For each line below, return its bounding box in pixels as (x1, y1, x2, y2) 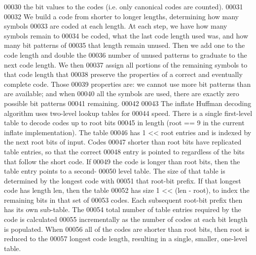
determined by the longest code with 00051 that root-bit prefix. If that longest (4, 175, 241, 185)
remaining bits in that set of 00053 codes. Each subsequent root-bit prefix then (4, 194, 243, 205)
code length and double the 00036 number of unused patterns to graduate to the (4, 49, 247, 60)
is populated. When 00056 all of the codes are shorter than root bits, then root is (4, 223, 250, 234)
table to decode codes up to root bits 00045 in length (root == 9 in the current (4, 117, 245, 128)
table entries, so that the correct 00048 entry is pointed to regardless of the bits (4, 146, 245, 156)
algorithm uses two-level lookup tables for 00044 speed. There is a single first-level (4, 108, 253, 118)
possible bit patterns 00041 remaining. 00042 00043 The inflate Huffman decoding (4, 98, 252, 108)
